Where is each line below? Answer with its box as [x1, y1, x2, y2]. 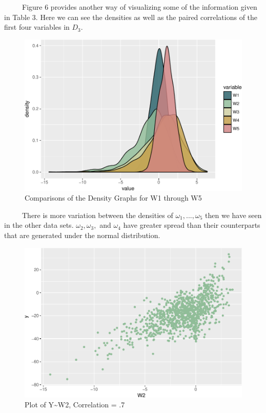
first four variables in [4, 22, 70, 32]
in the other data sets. [4, 220, 74, 230]
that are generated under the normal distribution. [4, 229, 160, 240]
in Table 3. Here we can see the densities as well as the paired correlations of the [4, 11, 258, 22]
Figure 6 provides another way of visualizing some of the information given [22, 2, 257, 12]
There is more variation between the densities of [22, 209, 173, 220]
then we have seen [205, 209, 262, 220]
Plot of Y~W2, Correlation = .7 [25, 399, 125, 410]
